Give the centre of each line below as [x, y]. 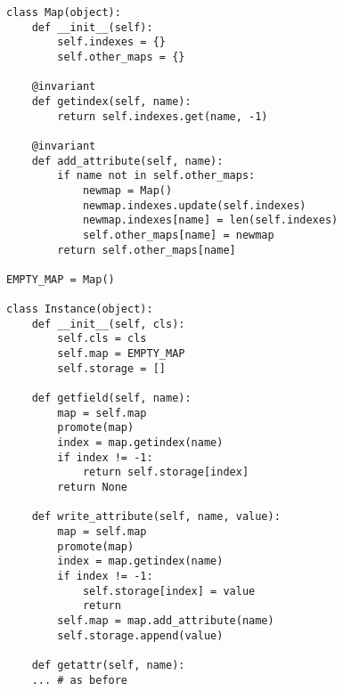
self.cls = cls [102, 339]
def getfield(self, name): [111, 398]
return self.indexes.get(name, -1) [163, 116]
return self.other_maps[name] [147, 250]
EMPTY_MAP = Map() [61, 279]
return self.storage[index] [166, 472]
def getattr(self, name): [108, 665]
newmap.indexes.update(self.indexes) [194, 205]
